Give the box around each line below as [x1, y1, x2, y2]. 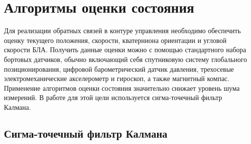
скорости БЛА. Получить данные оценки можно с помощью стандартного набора [4, 44, 247, 55]
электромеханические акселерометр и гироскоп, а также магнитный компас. [4, 73, 229, 83]
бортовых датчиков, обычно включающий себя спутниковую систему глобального [4, 54, 247, 64]
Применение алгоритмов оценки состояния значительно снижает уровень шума [4, 82, 240, 93]
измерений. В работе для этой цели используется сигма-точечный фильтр [4, 92, 222, 103]
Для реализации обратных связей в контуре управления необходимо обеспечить [4, 25, 241, 36]
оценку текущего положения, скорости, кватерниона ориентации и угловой [4, 35, 227, 45]
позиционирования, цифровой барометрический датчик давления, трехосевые [4, 63, 234, 74]
